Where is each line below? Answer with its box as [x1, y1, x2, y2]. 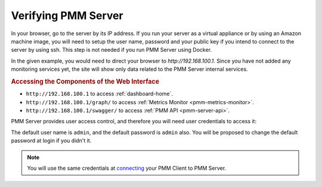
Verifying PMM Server [11, 9, 123, 22]
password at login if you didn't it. [11, 137, 92, 144]
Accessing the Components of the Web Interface [11, 77, 159, 86]
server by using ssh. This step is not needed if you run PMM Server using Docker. [11, 46, 212, 54]
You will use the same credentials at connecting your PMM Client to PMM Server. [27, 164, 227, 172]
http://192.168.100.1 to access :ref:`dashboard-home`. [26, 90, 173, 98]
